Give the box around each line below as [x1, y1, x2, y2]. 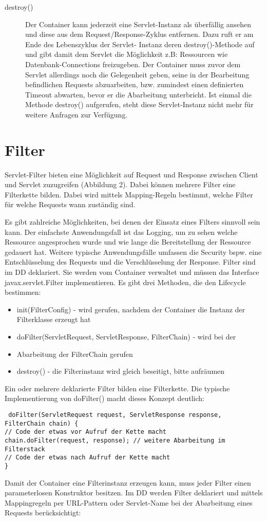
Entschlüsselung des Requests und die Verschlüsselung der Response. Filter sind [5, 256, 256, 267]
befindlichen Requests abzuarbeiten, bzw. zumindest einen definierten [25, 79, 244, 90]
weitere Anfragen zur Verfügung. [25, 109, 128, 119]
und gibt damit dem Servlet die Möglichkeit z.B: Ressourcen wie [25, 49, 228, 59]
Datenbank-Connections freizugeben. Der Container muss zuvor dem [25, 58, 241, 69]
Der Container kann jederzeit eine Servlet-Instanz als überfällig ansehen [25, 18, 252, 29]
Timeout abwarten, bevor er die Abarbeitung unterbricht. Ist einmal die [25, 89, 252, 99]
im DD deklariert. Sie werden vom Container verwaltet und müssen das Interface [5, 267, 259, 277]
